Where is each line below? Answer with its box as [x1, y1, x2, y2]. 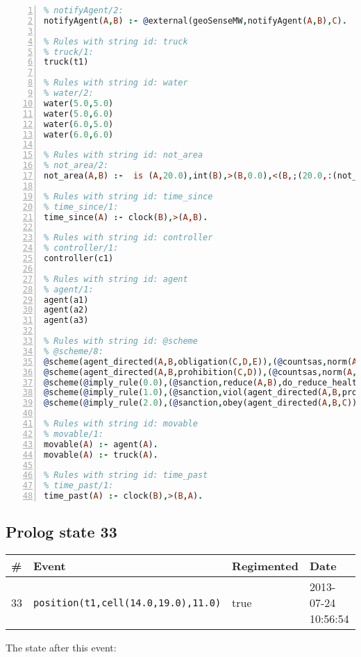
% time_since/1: [44, 201, 119, 212]
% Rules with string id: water [44, 78, 188, 88]
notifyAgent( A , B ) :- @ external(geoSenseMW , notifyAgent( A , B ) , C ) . [44, 15, 347, 26]
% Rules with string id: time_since [44, 191, 213, 201]
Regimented [232, 558, 299, 574]
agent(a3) [44, 315, 89, 326]
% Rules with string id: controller [44, 233, 213, 243]
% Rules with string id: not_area [44, 150, 203, 160]
